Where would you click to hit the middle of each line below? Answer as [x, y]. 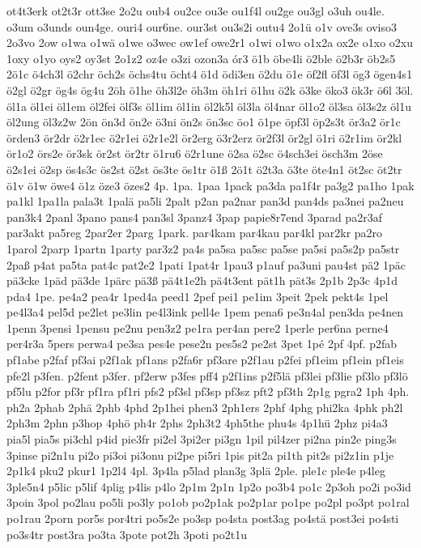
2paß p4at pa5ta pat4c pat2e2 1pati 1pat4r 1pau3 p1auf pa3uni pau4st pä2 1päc [206, 264]
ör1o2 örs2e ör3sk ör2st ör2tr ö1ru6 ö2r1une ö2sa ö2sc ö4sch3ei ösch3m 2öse [195, 153]
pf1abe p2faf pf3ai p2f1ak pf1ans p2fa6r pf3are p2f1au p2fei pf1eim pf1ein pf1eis [205, 360]
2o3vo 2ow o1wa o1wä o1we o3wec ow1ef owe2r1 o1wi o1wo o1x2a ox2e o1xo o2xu [210, 42]
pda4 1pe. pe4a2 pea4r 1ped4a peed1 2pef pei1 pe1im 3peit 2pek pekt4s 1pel [198, 296]
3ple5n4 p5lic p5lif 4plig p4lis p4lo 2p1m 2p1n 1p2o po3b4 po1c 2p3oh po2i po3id [209, 486]
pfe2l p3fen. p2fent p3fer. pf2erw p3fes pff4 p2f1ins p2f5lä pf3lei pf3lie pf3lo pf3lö [207, 375]
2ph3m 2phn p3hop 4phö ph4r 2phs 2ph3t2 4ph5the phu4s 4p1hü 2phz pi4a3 [197, 423]
